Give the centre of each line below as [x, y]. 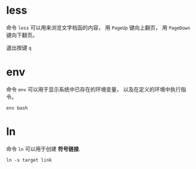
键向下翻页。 [22, 35]
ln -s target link [29, 160]
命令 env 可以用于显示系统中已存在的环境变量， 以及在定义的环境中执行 [94, 89]
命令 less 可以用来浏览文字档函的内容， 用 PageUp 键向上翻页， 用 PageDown [98, 27]
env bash [17, 108]
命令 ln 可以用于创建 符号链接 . [43, 149]
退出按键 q [19, 48]
